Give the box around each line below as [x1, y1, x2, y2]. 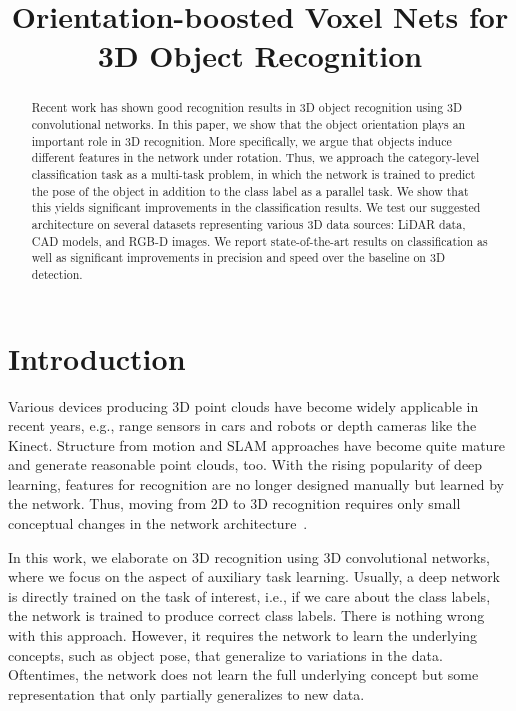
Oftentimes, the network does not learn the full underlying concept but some [8, 664, 479, 685]
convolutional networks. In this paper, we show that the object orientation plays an [31, 116, 466, 133]
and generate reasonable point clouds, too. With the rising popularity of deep [8, 454, 483, 475]
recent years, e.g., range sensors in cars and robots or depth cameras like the [8, 415, 477, 436]
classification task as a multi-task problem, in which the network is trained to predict [31, 165, 476, 182]
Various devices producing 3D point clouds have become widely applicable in [8, 395, 479, 416]
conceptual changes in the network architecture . [8, 513, 308, 534]
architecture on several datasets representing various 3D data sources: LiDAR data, [31, 215, 466, 232]
